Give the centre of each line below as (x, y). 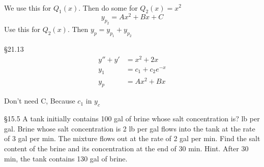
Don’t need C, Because (40, 101)
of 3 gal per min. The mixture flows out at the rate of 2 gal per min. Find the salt (132, 138)
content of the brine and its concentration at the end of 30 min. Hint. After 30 (126, 148)
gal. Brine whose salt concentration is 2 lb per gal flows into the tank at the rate (130, 128)
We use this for (28, 7)
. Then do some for (108, 7)
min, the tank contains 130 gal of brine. (66, 158)
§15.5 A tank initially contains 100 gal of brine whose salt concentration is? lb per (132, 119)
